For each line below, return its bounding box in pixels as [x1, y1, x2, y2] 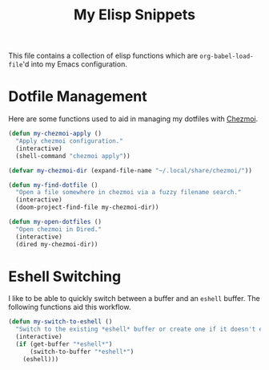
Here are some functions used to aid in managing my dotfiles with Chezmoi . [8, 114, 259, 124]
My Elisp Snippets [73, 6, 196, 24]
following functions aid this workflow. [8, 303, 131, 312]
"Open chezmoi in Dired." [15, 225, 102, 234]
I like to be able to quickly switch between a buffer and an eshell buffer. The [8, 294, 260, 303]
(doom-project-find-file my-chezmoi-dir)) [15, 203, 159, 212]
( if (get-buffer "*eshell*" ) [15, 340, 113, 348]
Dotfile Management [8, 87, 147, 106]
